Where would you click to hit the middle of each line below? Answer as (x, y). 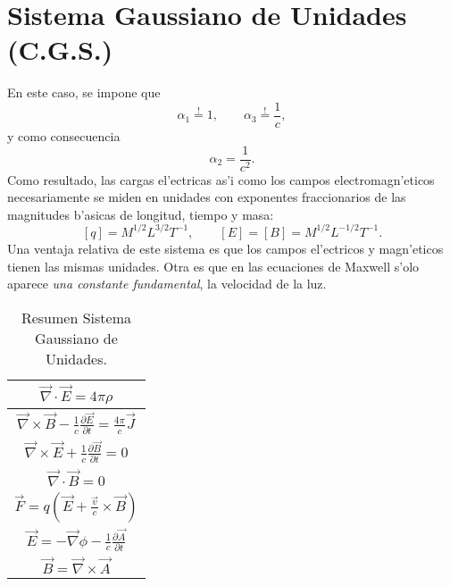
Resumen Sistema (76, 317)
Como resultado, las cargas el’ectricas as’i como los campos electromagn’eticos (221, 179)
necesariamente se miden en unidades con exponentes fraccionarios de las (207, 197)
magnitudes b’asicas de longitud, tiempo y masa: (141, 214)
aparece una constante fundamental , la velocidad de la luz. (167, 284)
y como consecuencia (64, 135)
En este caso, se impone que (84, 92)
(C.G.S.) (60, 50)
